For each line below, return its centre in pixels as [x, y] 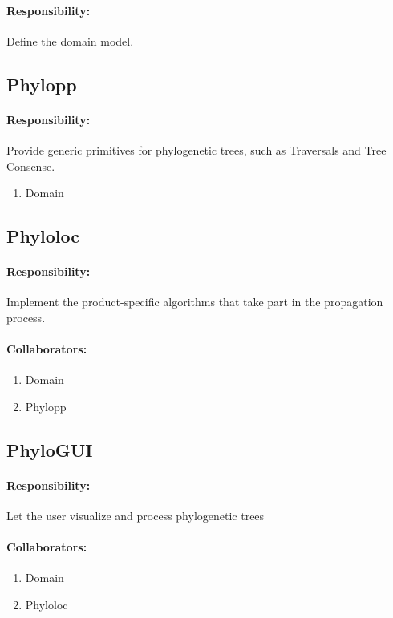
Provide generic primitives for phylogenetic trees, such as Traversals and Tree [196, 149]
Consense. [31, 166]
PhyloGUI [50, 449]
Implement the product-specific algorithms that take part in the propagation [195, 302]
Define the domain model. [70, 40]
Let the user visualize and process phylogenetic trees [136, 516]
